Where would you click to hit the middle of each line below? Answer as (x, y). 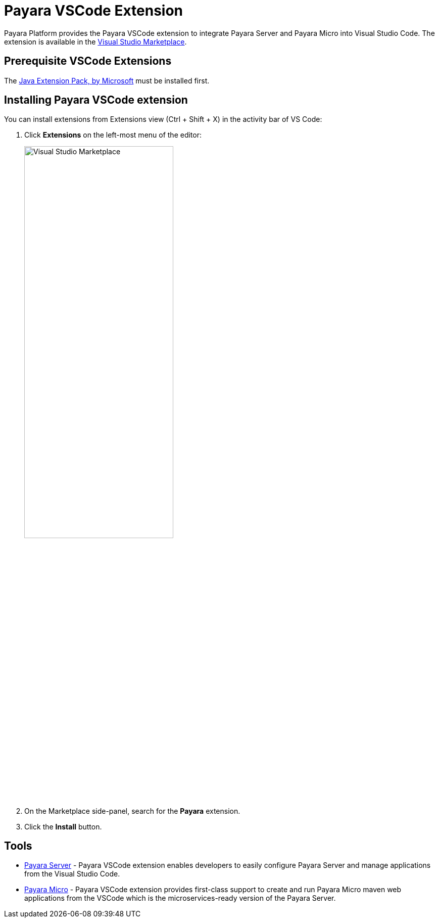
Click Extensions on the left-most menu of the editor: (113, 135)
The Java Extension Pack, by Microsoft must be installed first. (107, 80)
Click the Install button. (63, 826)
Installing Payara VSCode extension (96, 100)
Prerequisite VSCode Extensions (88, 61)
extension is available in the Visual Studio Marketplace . (95, 41)
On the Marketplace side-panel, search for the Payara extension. (132, 811)
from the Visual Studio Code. (72, 874)
